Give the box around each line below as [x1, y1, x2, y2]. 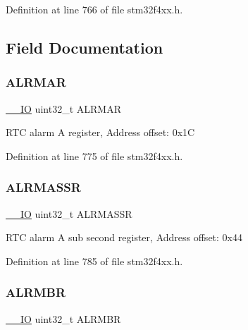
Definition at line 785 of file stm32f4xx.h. [6, 253, 183, 268]
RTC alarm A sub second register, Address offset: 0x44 [6, 230, 242, 245]
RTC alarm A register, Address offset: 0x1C [6, 125, 195, 140]
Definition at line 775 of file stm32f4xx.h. [6, 148, 183, 163]
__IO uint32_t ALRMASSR [6, 206, 132, 221]
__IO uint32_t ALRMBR [6, 311, 121, 326]
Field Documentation [6, 36, 163, 58]
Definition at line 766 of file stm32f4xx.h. [6, 2, 183, 16]
